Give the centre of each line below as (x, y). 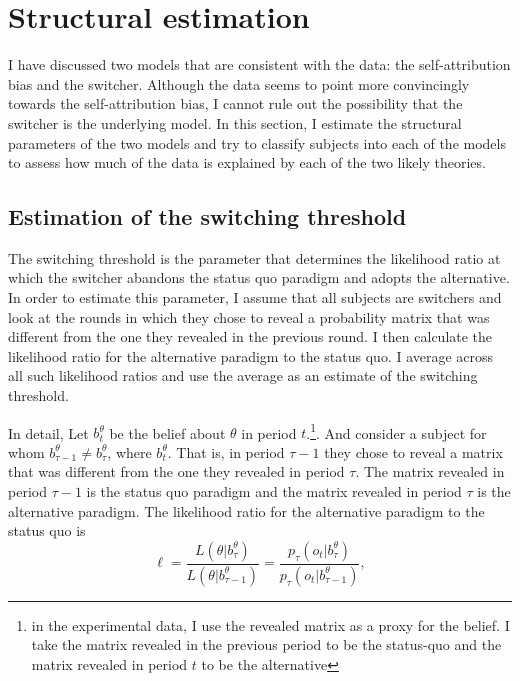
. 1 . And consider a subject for (396, 431)
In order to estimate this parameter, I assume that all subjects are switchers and (255, 297)
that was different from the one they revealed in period (176, 471)
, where (129, 451)
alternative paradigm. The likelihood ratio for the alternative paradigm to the (246, 510)
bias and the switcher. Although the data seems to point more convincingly (239, 83)
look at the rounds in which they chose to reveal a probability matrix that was (249, 316)
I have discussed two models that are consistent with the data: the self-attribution (259, 64)
